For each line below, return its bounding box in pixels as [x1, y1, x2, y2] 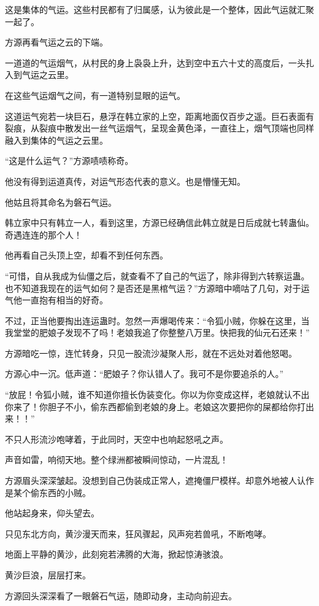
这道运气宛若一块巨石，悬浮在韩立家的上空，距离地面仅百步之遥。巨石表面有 [5, 109, 314, 122]
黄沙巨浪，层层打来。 [5, 569, 91, 581]
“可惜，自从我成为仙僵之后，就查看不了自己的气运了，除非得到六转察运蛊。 [5, 269, 310, 282]
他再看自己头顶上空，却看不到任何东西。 [5, 249, 168, 262]
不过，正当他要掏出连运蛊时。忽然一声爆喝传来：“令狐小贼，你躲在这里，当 [5, 314, 310, 327]
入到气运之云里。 [5, 68, 74, 81]
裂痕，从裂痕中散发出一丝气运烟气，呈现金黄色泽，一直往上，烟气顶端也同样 [5, 122, 314, 134]
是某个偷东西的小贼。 [5, 486, 91, 499]
